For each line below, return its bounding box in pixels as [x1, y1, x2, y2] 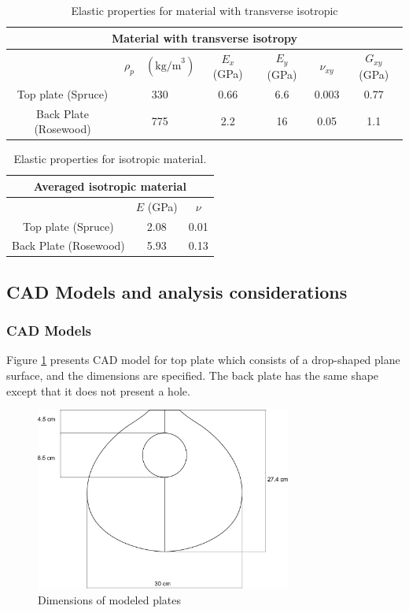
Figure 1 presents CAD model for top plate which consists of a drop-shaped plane [6, 351, 400, 368]
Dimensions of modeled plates [38, 591, 182, 607]
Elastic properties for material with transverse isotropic [71, 2, 338, 18]
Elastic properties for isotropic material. [13, 150, 207, 167]
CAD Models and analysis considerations [6, 279, 348, 303]
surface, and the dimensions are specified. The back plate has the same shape [6, 367, 379, 384]
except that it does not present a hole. [6, 382, 190, 399]
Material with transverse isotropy [111, 29, 298, 46]
